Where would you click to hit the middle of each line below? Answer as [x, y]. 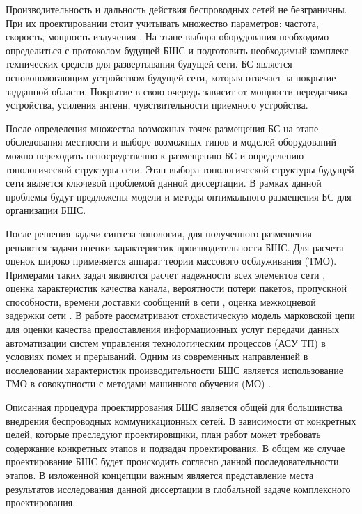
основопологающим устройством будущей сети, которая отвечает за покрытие [171, 77]
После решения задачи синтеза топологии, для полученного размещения [159, 233]
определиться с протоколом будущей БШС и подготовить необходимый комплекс [177, 50]
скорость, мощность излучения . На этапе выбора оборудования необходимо [167, 37]
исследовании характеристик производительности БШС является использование [175, 369]
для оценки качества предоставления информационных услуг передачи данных [173, 329]
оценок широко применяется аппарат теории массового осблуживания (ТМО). [171, 261]
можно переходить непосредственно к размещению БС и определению [155, 155]
